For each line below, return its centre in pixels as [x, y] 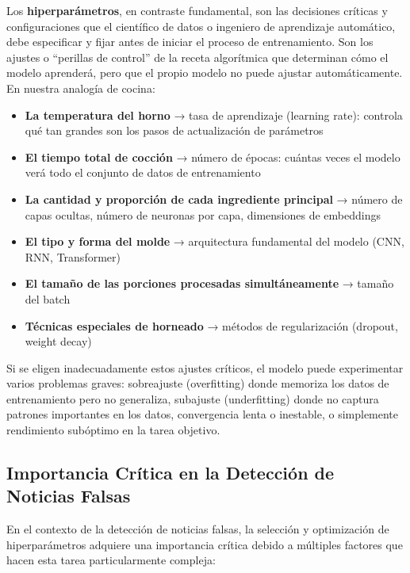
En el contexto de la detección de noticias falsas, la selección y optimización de [198, 529]
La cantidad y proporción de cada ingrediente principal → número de [214, 199]
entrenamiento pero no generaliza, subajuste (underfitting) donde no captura [193, 398]
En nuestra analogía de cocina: [81, 88]
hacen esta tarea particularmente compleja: [111, 560]
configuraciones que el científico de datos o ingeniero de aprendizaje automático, [201, 26]
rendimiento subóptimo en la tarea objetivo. [113, 430]
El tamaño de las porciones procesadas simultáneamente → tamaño [209, 283]
